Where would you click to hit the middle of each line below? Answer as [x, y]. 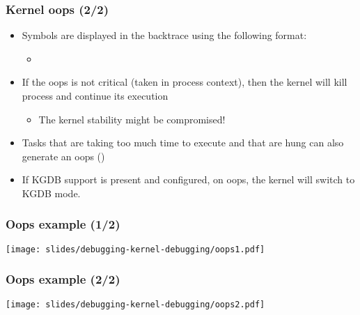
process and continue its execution [95, 95]
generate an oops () [63, 156]
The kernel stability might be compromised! [132, 119]
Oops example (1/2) [63, 224]
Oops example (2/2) [63, 279]
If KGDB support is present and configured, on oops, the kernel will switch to [188, 179]
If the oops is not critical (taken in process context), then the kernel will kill [185, 82]
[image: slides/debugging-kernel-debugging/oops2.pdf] [135, 304]
